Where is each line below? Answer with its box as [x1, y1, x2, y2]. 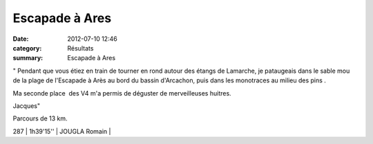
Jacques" [12, 101, 41, 110]
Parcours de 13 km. [12, 114, 68, 123]
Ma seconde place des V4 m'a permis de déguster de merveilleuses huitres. [12, 89, 231, 97]
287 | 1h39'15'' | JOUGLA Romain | [12, 127, 111, 135]
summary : [12, 54, 44, 62]
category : [12, 44, 42, 52]
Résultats [67, 44, 94, 52]
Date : [12, 35, 29, 43]
